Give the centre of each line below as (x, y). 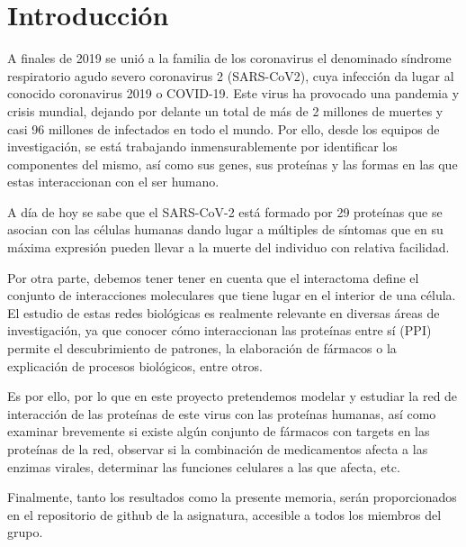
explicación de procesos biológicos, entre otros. (135, 365)
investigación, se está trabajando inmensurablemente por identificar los (202, 146)
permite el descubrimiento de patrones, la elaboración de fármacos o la (202, 348)
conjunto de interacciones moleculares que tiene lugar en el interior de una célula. (232, 295)
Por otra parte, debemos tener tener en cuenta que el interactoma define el (213, 277)
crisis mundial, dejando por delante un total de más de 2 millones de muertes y (225, 110)
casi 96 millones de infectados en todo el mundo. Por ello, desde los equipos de (224, 128)
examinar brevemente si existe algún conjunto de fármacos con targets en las (219, 431)
